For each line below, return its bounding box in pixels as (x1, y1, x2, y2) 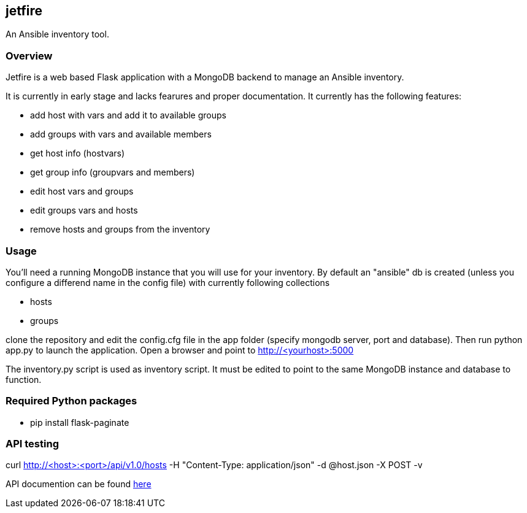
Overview (6, 49, 53, 62)
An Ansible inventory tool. (6, 29, 109, 40)
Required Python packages (6, 395, 137, 407)
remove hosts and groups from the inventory (30, 224, 210, 235)
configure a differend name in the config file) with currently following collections (6, 277, 330, 288)
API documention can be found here (6, 479, 152, 490)
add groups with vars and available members (30, 129, 212, 140)
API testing (6, 438, 59, 450)
